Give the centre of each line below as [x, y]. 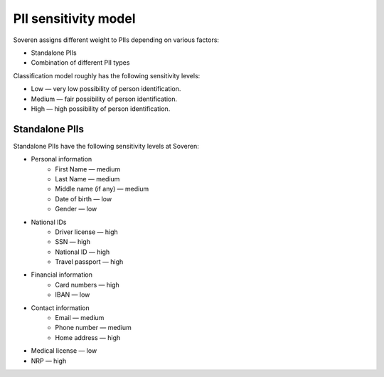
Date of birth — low [84, 198]
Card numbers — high [87, 285]
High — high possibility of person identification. [101, 108]
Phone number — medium [93, 328]
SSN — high [73, 242]
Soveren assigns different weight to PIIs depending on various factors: [116, 40]
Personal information [62, 159]
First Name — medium [88, 169]
